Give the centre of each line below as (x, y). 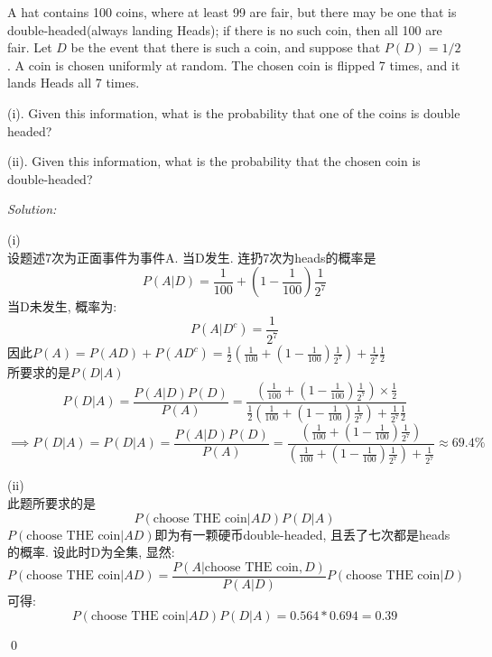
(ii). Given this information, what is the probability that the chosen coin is (214, 161)
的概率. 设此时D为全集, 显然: (91, 552)
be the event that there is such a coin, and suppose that (226, 47)
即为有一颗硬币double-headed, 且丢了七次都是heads (302, 534)
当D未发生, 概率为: (62, 306)
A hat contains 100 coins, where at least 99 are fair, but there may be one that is (232, 12)
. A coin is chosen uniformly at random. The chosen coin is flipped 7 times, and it (234, 65)
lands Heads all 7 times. (74, 83)
